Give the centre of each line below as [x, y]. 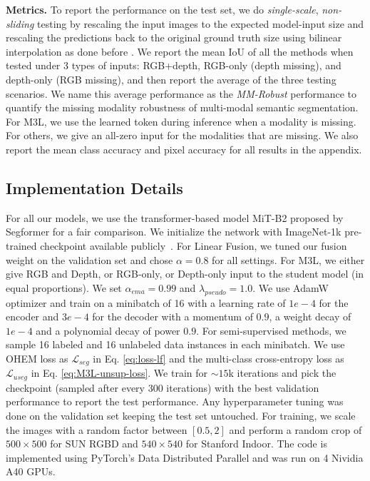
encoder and [32, 317]
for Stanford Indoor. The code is [256, 444]
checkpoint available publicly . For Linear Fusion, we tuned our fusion [194, 245]
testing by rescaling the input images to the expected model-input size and [201, 23]
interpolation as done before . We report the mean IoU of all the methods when [180, 51]
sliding [20, 23]
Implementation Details [94, 187]
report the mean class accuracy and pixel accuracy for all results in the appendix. [184, 149]
